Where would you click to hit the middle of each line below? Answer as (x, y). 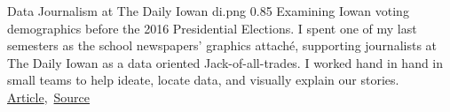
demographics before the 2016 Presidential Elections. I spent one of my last (212, 28)
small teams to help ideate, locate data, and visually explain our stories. (203, 80)
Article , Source (49, 97)
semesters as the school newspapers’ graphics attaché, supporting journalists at (222, 45)
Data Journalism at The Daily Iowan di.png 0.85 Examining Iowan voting (208, 11)
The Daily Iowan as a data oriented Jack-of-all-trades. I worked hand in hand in (225, 62)
